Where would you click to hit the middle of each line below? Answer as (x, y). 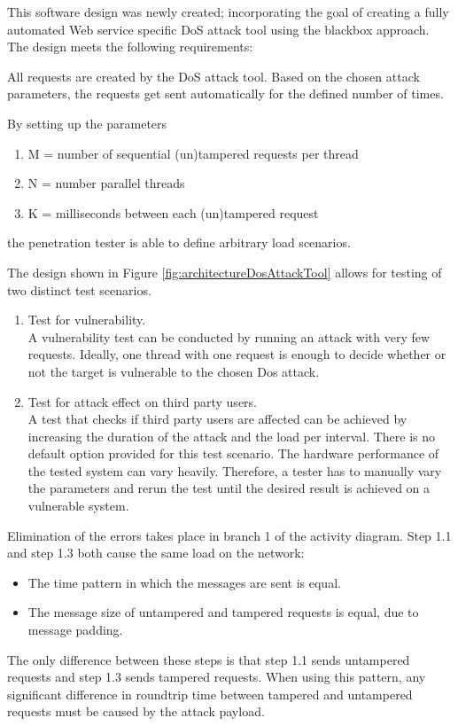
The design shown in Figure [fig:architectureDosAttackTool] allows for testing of (225, 272)
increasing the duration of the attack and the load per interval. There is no (232, 436)
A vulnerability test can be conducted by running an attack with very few (229, 336)
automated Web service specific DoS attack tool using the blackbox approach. (218, 29)
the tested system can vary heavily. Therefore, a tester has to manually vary (235, 470)
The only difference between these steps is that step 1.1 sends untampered (209, 659)
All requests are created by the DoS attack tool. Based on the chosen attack (213, 76)
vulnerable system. (78, 506)
